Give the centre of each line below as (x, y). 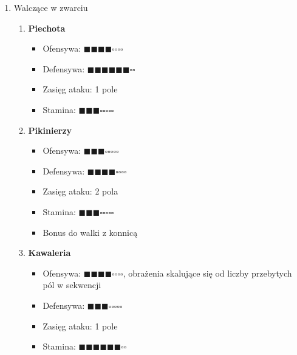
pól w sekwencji (72, 285)
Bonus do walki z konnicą (90, 232)
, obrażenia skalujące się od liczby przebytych (207, 273)
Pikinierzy (50, 130)
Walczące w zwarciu (51, 7)
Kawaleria (50, 253)
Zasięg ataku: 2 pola (80, 191)
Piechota (47, 28)
